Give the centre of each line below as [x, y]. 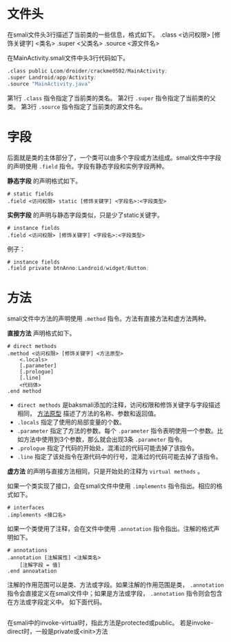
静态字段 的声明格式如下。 [44, 181]
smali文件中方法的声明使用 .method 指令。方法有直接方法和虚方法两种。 [109, 319]
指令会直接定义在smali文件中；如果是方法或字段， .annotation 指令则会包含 [115, 594]
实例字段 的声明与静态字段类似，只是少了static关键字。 [85, 215]
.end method [24, 391]
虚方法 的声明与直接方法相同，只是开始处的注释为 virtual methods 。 [106, 471]
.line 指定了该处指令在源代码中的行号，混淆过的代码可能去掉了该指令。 [119, 457]
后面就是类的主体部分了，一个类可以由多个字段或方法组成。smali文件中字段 [114, 157]
